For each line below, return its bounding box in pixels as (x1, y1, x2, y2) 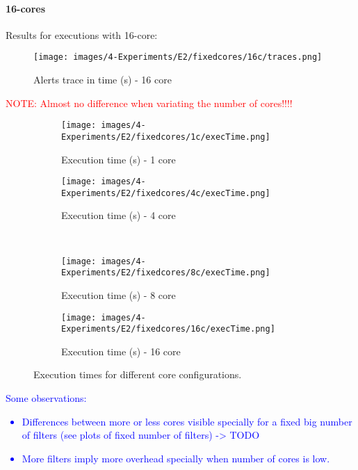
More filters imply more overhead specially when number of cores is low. (22, 451, 330, 465)
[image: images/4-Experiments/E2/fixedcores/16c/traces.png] (33, 52, 323, 63)
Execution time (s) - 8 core (61, 287, 176, 302)
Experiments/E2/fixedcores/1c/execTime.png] (61, 131, 270, 142)
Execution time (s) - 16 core (61, 343, 181, 358)
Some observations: (6, 391, 87, 405)
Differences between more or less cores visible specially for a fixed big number (22, 414, 352, 428)
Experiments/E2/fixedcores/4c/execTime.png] (61, 188, 270, 198)
